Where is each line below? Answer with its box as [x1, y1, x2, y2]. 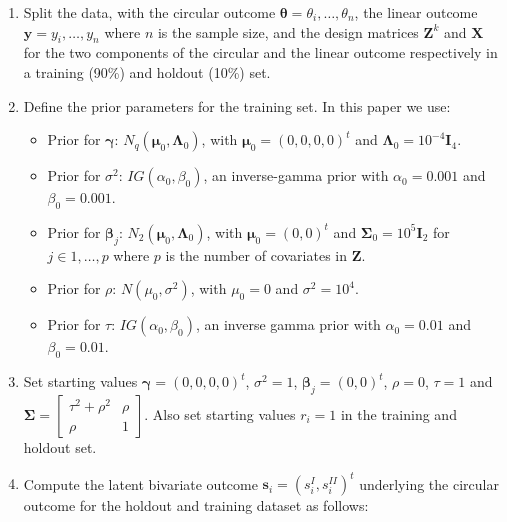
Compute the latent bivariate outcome [23, 473, 258, 494]
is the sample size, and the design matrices [157, 21, 419, 42]
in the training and [340, 403, 457, 424]
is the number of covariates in [165, 244, 347, 265]
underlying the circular [359, 473, 499, 494]
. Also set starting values [144, 403, 296, 424]
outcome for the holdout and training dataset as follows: [23, 495, 369, 516]
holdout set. [23, 436, 97, 457]
